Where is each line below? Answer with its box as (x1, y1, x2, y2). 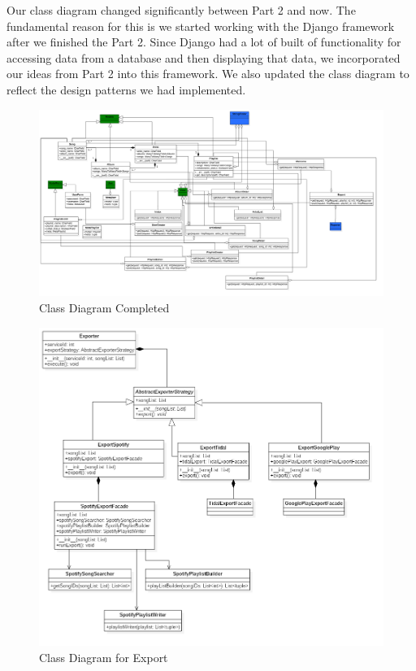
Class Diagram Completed (39, 298, 170, 316)
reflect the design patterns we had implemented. (6, 81, 246, 98)
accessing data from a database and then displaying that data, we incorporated (6, 49, 401, 66)
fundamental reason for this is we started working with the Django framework (6, 17, 395, 34)
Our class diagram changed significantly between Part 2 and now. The (6, 2, 356, 18)
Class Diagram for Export (39, 648, 168, 665)
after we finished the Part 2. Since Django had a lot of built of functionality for (6, 33, 401, 50)
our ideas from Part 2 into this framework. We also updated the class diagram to (6, 65, 409, 82)
